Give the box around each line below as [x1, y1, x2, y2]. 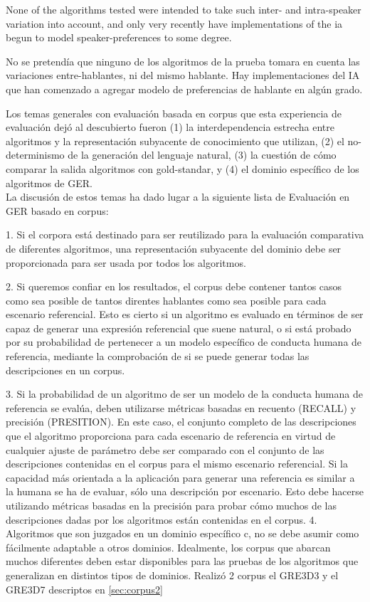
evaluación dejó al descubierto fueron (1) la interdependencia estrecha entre [6, 120, 334, 134]
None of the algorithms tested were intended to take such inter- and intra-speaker [6, 2, 361, 16]
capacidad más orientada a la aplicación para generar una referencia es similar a [6, 470, 355, 485]
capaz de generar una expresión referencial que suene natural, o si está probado [6, 320, 351, 335]
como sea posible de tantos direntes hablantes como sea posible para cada [6, 292, 327, 307]
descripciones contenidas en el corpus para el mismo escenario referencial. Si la [6, 456, 348, 471]
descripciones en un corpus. [6, 362, 125, 377]
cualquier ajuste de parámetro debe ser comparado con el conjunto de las [6, 442, 324, 457]
